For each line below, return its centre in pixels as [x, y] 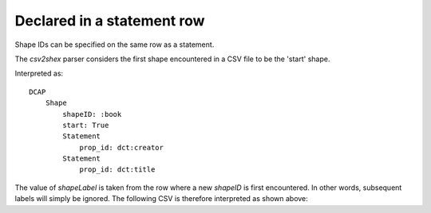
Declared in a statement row [110, 21]
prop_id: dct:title [117, 170]
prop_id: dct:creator [121, 147]
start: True [86, 125]
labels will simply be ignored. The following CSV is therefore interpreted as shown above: [162, 199]
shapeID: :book [92, 114]
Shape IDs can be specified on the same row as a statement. [115, 45]
